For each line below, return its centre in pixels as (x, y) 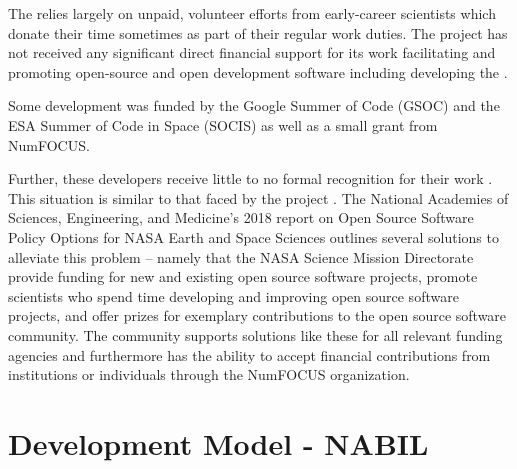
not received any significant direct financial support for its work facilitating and (252, 52)
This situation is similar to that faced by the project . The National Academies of (258, 197)
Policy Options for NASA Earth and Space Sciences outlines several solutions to (253, 236)
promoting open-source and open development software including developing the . (258, 71)
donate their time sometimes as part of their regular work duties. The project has (258, 32)
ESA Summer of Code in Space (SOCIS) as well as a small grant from (223, 124)
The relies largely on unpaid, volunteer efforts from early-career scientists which (252, 13)
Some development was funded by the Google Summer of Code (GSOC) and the (254, 105)
